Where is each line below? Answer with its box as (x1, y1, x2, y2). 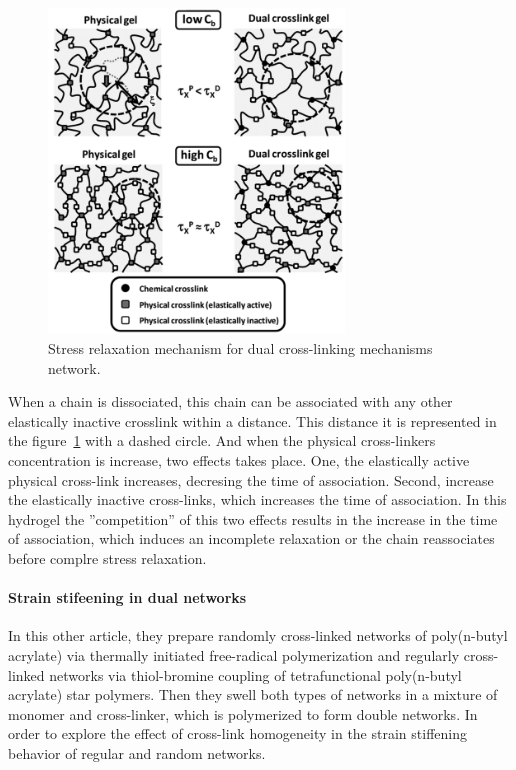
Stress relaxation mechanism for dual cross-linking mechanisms (48, 338, 433, 359)
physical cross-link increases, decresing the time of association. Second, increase (8, 469, 494, 490)
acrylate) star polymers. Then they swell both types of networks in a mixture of (8, 684, 498, 705)
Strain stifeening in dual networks (8, 587, 247, 608)
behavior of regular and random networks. (8, 742, 266, 763)
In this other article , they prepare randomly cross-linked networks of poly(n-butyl (8, 625, 508, 646)
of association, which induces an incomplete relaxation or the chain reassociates (8, 528, 495, 549)
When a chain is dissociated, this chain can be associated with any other (8, 391, 453, 412)
